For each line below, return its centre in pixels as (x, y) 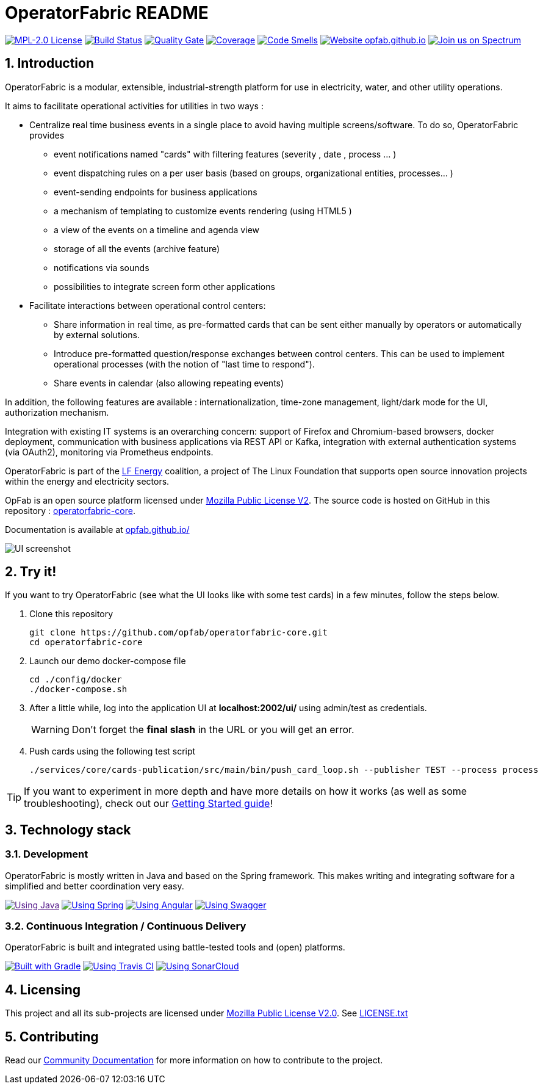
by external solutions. (97, 335)
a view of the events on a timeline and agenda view (156, 230)
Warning (50, 730)
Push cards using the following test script (113, 751)
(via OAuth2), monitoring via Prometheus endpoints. (109, 452)
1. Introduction (49, 63)
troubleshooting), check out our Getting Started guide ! (148, 804)
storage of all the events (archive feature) (137, 248)
